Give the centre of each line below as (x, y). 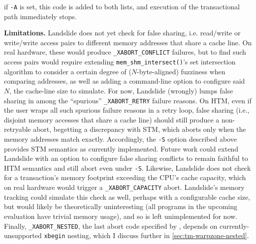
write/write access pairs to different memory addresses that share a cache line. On (128, 42)
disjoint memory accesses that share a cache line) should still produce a (112, 119)
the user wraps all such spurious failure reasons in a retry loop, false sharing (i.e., (127, 110)
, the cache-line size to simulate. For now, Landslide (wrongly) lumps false (121, 90)
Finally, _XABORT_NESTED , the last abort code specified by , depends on (111, 226)
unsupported (23, 235)
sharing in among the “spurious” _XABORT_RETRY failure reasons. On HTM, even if (128, 100)
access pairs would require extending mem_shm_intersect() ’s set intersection (120, 62)
